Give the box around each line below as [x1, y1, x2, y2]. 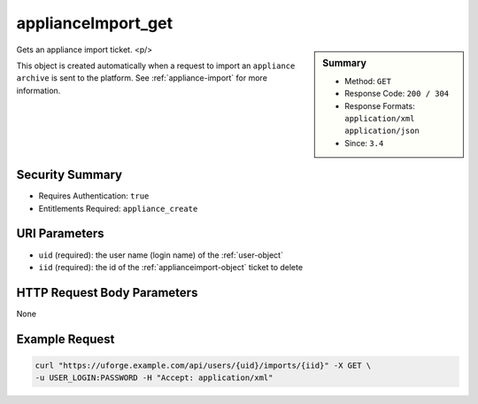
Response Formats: [344, 100, 415, 111]
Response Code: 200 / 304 [344, 89, 450, 99]
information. [16, 85, 61, 96]
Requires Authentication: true [38, 190, 150, 201]
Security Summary [16, 167, 123, 183]
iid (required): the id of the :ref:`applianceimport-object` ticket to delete [38, 261, 304, 272]
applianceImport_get [16, 13, 173, 33]
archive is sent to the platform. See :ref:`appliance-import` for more [16, 73, 267, 83]
